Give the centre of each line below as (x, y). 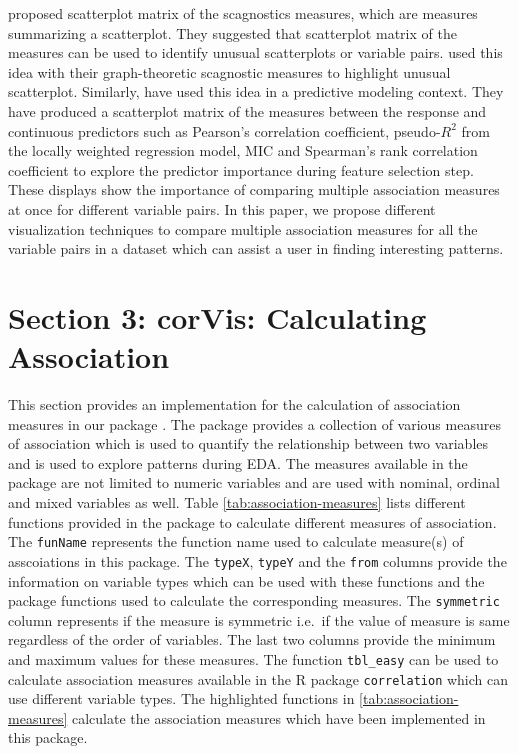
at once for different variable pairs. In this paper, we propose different (222, 208)
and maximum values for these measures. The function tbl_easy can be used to (253, 658)
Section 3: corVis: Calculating (217, 316)
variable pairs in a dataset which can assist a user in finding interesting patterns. (256, 248)
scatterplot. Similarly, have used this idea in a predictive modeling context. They (256, 91)
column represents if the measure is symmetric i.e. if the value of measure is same (259, 619)
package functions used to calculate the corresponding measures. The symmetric (254, 600)
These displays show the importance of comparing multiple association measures (254, 189)
